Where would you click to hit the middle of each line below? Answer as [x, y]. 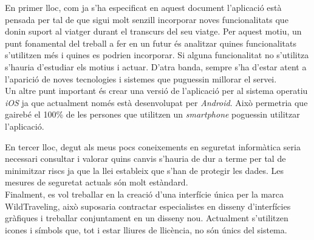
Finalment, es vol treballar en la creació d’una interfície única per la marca [145, 194]
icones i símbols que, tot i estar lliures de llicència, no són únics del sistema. [146, 229]
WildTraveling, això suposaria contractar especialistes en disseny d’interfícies [148, 206]
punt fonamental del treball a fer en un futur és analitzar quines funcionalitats [151, 43]
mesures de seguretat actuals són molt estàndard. [97, 182]
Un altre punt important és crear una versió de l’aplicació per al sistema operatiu [156, 91]
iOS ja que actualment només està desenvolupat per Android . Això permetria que [156, 102]
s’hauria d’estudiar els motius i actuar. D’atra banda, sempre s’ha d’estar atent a [156, 66]
